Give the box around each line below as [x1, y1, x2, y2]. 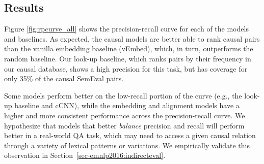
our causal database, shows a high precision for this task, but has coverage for [4, 63, 248, 74]
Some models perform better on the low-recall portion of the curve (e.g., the [4, 90, 242, 101]
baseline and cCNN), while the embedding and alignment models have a [14, 100, 240, 111]
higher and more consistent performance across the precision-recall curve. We [4, 110, 245, 120]
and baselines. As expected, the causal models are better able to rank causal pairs [4, 33, 260, 44]
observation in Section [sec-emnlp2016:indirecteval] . [4, 150, 166, 160]
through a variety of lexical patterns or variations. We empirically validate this [4, 140, 250, 150]
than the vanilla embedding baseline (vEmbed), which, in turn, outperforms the [4, 43, 253, 54]
